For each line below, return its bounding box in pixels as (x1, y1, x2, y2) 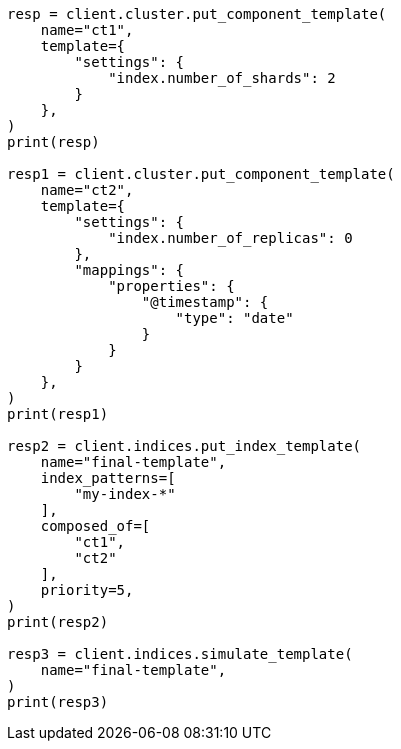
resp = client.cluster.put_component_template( (7, 6, 387, 22)
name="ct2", (40, 182, 134, 198)
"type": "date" (175, 310, 294, 326)
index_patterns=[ (40, 470, 176, 486)
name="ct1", (40, 22, 134, 38)
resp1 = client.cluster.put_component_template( (7, 166, 395, 182)
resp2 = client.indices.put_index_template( (7, 438, 362, 454)
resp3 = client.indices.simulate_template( (7, 646, 353, 662)
